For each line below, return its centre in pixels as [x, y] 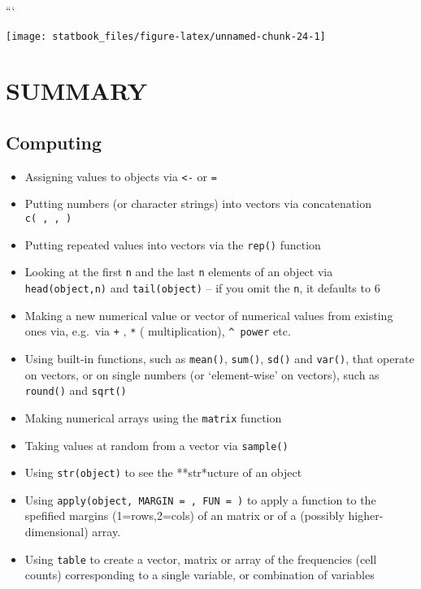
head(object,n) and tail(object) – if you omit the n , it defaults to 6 [202, 288]
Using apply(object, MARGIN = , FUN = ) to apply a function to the [200, 499]
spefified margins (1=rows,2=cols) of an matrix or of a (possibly [184, 515]
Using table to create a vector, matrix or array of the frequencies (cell [201, 559]
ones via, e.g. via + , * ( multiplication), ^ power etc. [158, 331]
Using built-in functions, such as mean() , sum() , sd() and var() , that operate [219, 358]
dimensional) [56, 532]
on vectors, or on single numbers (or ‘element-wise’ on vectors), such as [202, 374]
